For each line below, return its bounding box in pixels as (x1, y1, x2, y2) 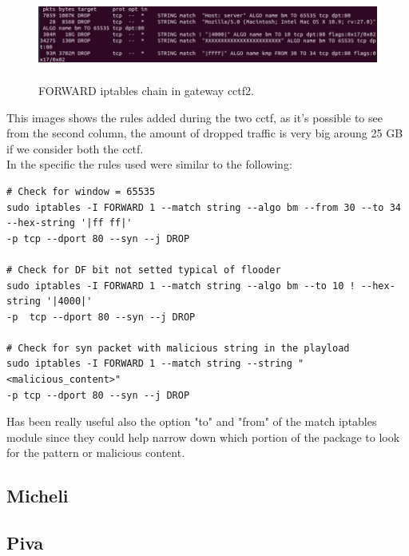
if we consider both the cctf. (6, 140, 144, 157)
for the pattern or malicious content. (6, 444, 185, 461)
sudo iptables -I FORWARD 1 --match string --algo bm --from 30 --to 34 (6, 201, 401, 213)
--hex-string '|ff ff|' (6, 217, 133, 229)
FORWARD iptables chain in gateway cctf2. (38, 81, 254, 98)
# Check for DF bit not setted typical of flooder (6, 264, 281, 276)
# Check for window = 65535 (6, 185, 156, 197)
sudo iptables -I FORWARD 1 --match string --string (6, 358, 292, 370)
